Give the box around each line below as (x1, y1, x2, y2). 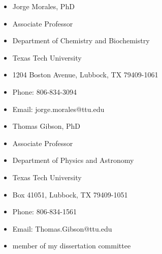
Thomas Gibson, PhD (12, 121, 81, 131)
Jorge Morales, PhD (12, 1, 75, 11)
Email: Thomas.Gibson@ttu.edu (12, 223, 112, 234)
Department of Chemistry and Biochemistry (12, 35, 150, 46)
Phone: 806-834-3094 (12, 86, 77, 97)
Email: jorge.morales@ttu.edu (12, 103, 105, 114)
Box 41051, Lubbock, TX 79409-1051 (12, 189, 128, 200)
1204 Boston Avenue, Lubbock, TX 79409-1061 (12, 69, 158, 80)
